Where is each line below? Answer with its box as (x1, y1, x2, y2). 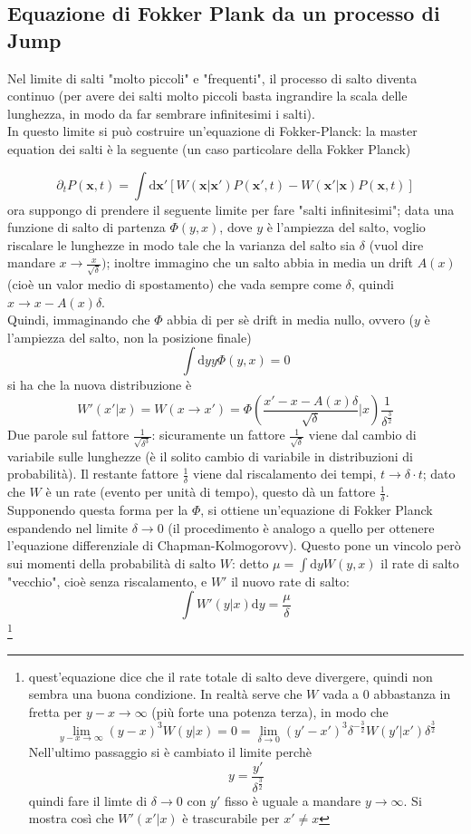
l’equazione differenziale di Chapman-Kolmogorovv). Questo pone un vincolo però (7, 536, 461, 555)
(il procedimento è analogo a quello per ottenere (168, 518, 435, 537)
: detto (231, 553, 269, 572)
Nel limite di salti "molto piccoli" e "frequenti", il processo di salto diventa (7, 68, 418, 87)
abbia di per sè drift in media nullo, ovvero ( (167, 310, 415, 329)
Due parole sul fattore (7, 425, 130, 444)
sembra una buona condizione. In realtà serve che (28, 684, 303, 703)
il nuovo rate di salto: (231, 571, 350, 590)
